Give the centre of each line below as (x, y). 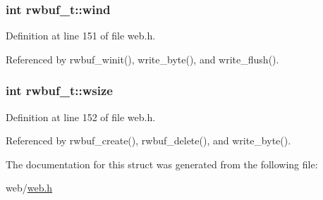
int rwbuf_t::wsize (59, 90)
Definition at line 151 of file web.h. (81, 36)
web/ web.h (29, 188)
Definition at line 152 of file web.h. (81, 117)
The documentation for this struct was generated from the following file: (162, 164)
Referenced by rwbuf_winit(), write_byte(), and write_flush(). (142, 59)
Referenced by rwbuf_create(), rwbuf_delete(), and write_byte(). (148, 140)
